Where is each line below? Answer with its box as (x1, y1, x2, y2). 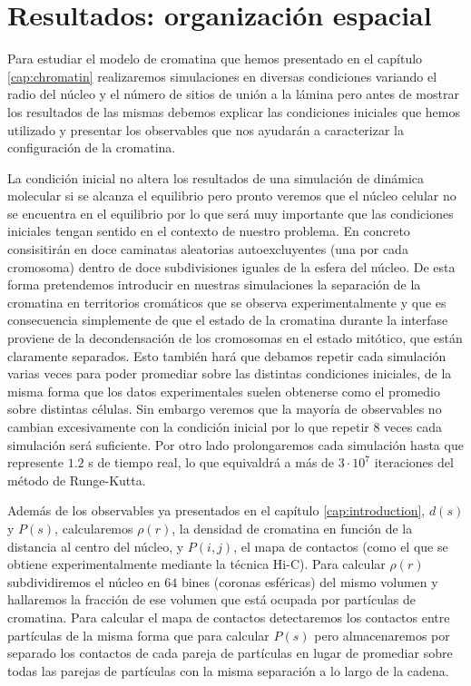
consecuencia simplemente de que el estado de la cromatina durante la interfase (7, 310, 448, 329)
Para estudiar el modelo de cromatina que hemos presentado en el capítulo (7, 49, 423, 68)
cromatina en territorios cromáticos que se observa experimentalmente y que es (7, 292, 446, 311)
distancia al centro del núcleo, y (7, 536, 184, 555)
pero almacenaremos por (314, 625, 450, 644)
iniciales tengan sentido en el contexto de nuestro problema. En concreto (7, 221, 410, 240)
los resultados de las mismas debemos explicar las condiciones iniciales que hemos (7, 102, 461, 121)
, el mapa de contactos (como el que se (233, 536, 448, 555)
